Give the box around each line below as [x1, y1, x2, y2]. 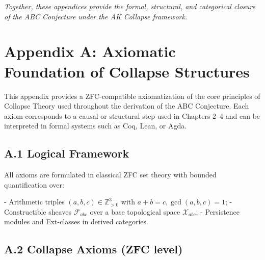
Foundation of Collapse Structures [4, 61, 250, 82]
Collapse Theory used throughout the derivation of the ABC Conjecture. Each [4, 100, 249, 111]
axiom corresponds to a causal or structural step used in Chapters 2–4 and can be [4, 110, 260, 121]
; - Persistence [196, 206, 240, 217]
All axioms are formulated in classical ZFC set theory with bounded [4, 169, 217, 180]
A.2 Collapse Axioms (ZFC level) [4, 241, 183, 257]
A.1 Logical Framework [4, 145, 129, 161]
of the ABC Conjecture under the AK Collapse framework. [4, 11, 188, 21]
